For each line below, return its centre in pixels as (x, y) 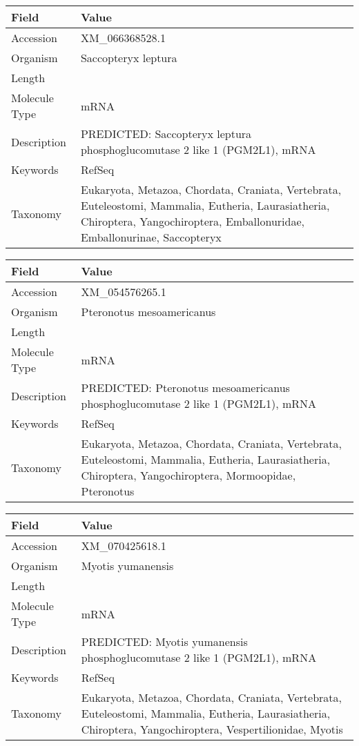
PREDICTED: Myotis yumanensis (164, 641)
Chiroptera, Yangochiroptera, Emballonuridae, (192, 221)
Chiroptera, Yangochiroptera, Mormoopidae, (188, 475)
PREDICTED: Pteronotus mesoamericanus (185, 387)
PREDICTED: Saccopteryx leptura (166, 134)
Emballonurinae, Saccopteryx (151, 237)
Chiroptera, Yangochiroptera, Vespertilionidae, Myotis (212, 729)
